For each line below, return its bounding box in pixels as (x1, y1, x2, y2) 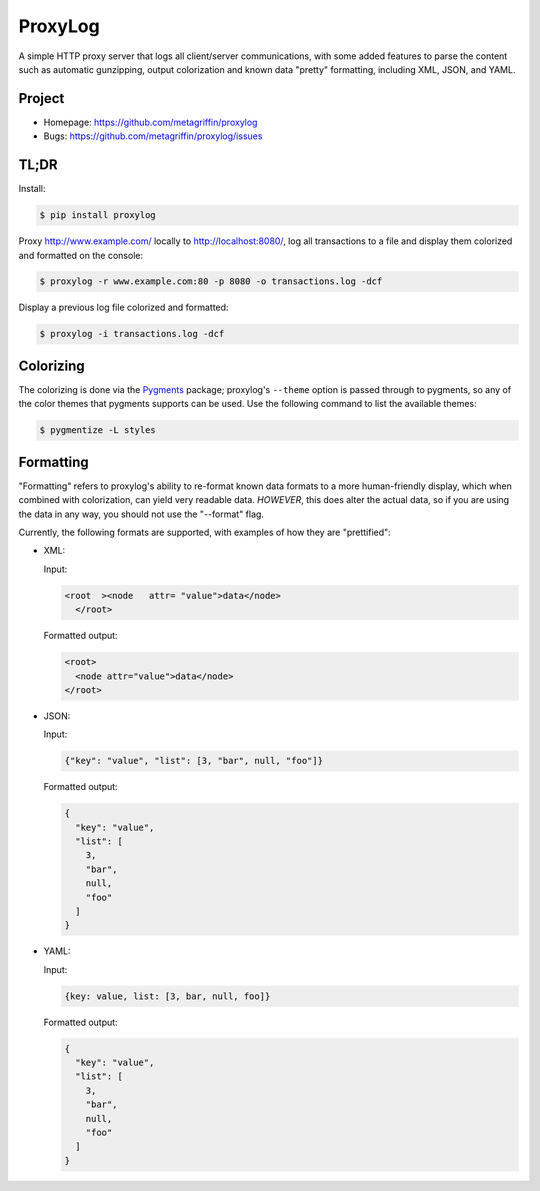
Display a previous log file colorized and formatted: (18, 301, 229, 314)
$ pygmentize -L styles (39, 425, 157, 436)
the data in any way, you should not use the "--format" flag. (18, 508, 265, 520)
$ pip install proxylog (39, 210, 157, 221)
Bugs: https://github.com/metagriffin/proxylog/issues (43, 130, 263, 142)
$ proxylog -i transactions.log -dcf (39, 328, 225, 340)
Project (18, 90, 65, 107)
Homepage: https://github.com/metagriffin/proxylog (43, 116, 258, 128)
